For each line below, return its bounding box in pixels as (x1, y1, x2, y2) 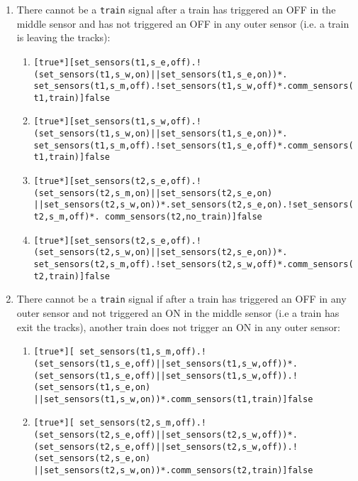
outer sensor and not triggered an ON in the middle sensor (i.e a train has (16, 306, 340, 320)
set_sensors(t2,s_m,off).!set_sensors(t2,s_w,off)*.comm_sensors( (33, 259, 354, 270)
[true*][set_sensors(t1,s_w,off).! (33, 117, 201, 127)
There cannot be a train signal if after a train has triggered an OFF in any (16, 291, 347, 306)
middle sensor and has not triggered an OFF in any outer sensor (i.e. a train (16, 16, 349, 31)
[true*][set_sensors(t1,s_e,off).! (33, 57, 201, 67)
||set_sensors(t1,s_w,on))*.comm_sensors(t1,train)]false (33, 394, 313, 404)
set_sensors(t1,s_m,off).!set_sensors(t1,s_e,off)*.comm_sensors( (33, 140, 354, 151)
